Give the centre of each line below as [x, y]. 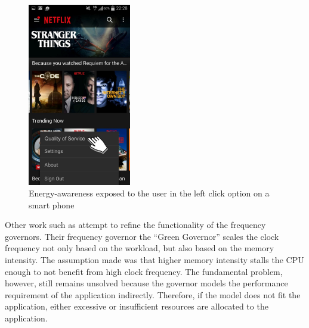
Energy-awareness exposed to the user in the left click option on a [149, 193]
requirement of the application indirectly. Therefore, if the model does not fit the [153, 294]
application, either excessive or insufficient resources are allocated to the [137, 306]
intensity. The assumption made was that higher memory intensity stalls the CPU [154, 260]
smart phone [52, 204]
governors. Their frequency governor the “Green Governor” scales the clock [142, 236]
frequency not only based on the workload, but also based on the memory [140, 248]
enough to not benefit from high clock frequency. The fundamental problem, [144, 271]
